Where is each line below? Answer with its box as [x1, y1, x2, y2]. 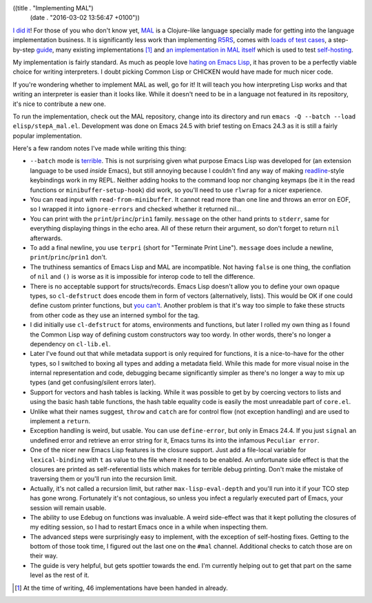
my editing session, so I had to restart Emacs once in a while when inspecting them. [30, 523, 268, 531]
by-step [12, 45, 35, 54]
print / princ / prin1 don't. [30, 253, 107, 262]
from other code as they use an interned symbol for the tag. [30, 310, 200, 319]
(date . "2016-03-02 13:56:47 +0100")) [30, 14, 141, 22]
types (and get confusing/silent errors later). [30, 379, 156, 387]
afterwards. [30, 234, 63, 242]
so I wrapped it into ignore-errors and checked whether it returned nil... [30, 205, 242, 213]
